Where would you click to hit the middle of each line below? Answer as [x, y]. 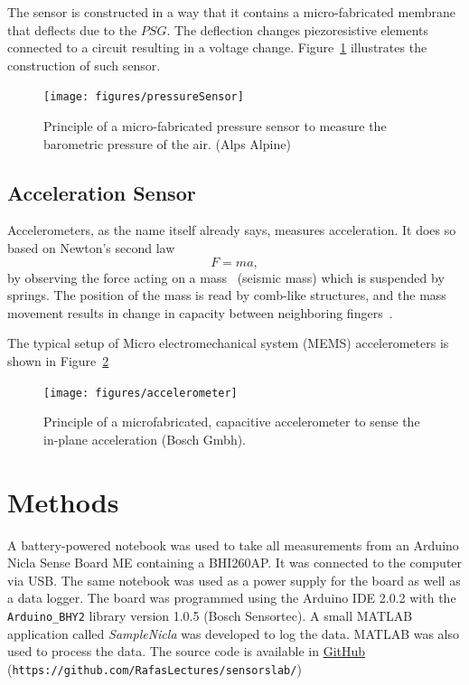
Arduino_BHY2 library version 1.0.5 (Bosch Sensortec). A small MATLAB [210, 615]
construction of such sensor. [84, 65]
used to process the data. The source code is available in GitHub [187, 651]
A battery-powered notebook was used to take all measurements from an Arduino [233, 544]
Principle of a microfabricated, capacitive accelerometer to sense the [232, 422]
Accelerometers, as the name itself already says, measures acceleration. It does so [232, 230]
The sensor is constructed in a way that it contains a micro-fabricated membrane [231, 12]
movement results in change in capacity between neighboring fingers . [200, 312]
